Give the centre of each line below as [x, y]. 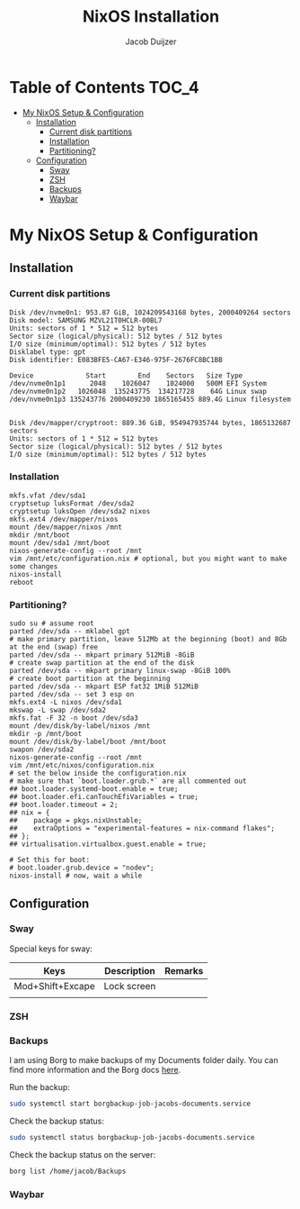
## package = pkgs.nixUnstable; [76, 821]
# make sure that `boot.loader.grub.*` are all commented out [128, 781]
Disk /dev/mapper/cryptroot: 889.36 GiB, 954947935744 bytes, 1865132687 [150, 423]
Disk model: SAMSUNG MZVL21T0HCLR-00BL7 [86, 320]
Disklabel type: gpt [48, 352]
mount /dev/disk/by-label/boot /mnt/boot [88, 742]
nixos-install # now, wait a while [76, 876]
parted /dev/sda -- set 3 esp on [72, 695]
